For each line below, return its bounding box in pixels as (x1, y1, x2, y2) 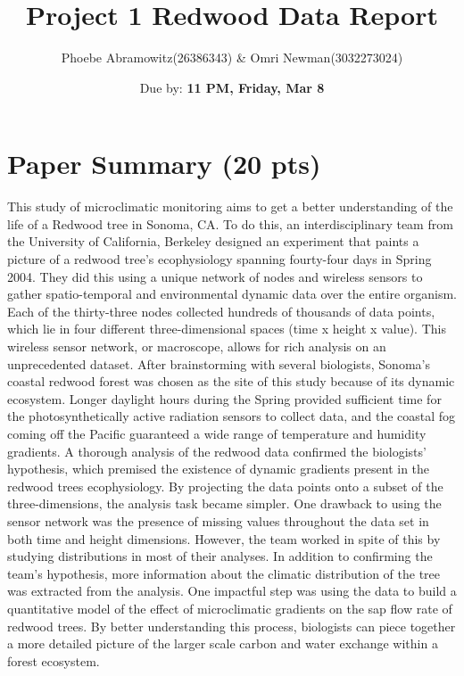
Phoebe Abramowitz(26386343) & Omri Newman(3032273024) (61, 48, 403, 67)
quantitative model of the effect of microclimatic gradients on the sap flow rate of (7, 598, 452, 617)
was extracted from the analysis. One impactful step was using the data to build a (7, 581, 457, 600)
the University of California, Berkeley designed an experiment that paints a (7, 232, 419, 251)
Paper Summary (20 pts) (7, 145, 321, 182)
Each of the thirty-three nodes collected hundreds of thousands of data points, (7, 301, 435, 320)
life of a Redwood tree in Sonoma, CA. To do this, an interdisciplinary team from (7, 214, 453, 233)
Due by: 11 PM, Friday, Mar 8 (139, 78, 325, 96)
